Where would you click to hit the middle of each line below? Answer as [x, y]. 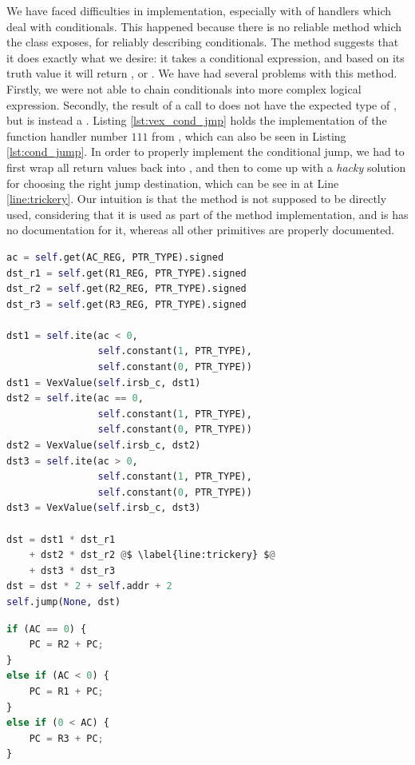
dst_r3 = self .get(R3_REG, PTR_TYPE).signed [126, 304]
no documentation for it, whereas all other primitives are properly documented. [201, 230]
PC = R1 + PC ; [66, 691]
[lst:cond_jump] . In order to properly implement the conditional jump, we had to [206, 151]
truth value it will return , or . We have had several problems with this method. [202, 73]
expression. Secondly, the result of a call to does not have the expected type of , [202, 104]
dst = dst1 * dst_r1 [61, 539]
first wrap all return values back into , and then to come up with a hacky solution [206, 167]
